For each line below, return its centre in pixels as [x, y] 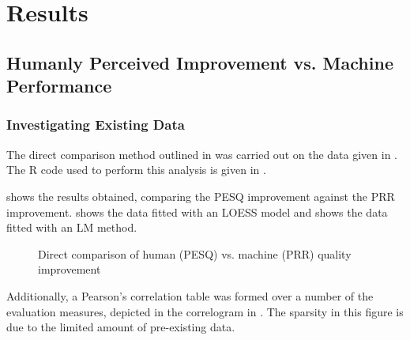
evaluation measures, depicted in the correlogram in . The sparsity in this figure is [205, 311]
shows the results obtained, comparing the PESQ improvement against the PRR [201, 196]
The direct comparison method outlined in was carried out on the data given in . [202, 154]
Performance [59, 86]
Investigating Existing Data [96, 125]
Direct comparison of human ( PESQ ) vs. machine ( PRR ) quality [195, 253]
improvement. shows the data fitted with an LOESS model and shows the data [197, 212]
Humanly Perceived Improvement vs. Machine [200, 62]
